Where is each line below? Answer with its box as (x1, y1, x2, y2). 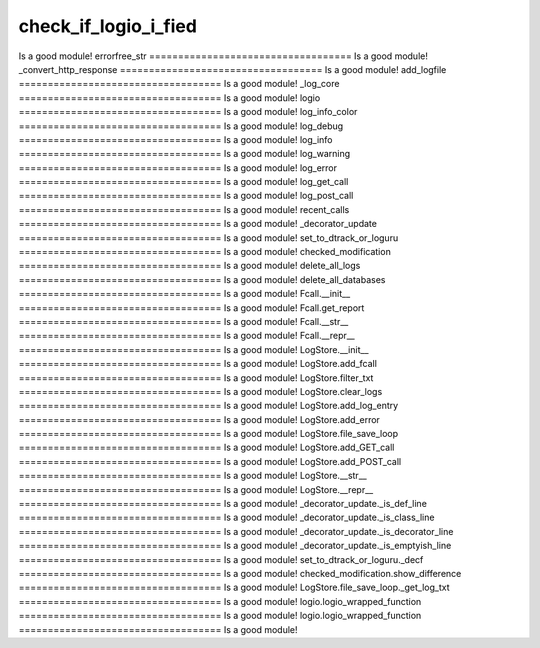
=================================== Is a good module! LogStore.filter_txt (18, 371, 374, 384)
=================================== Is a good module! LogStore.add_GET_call (18, 441, 395, 454)
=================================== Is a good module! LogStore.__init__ (18, 343, 369, 355)
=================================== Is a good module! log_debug (18, 120, 344, 132)
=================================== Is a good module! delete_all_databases (18, 273, 386, 285)
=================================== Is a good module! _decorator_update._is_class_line (18, 511, 435, 524)
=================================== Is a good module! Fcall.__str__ (18, 315, 349, 327)
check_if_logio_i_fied (18, 15, 197, 37)
